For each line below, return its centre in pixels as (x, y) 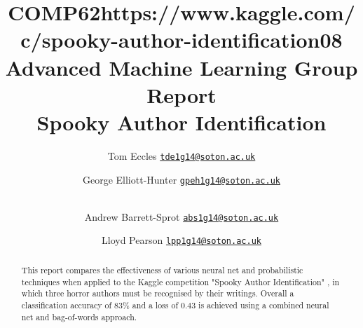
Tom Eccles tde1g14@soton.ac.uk (181, 155)
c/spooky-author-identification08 (181, 40)
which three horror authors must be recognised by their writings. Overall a (158, 293)
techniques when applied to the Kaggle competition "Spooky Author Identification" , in (180, 281)
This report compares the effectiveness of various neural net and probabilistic (162, 269)
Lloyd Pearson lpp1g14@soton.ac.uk (181, 240)
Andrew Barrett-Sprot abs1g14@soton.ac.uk (181, 216)
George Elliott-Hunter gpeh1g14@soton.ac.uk (181, 179)
